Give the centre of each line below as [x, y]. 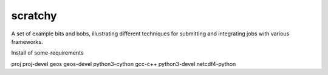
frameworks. [27, 41]
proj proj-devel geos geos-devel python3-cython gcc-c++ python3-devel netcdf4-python [124, 64]
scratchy [34, 16]
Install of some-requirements [47, 53]
